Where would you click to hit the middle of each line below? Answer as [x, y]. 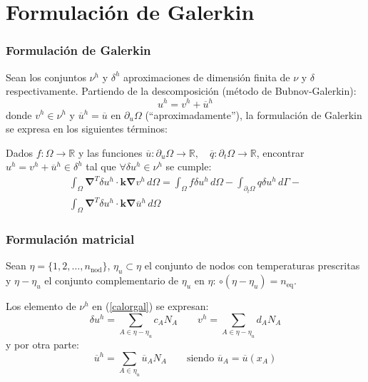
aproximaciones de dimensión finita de [207, 77]
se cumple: [189, 166]
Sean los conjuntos [46, 77]
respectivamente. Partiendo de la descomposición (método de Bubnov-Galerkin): [181, 91]
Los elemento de [41, 306]
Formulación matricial [70, 239]
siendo [200, 358]
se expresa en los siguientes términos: [87, 129]
